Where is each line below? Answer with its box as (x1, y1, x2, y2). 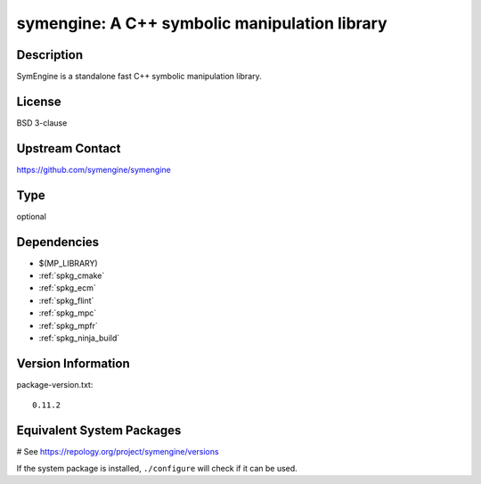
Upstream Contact (16, 141, 121, 156)
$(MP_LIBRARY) (38, 258, 98, 268)
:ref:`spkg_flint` (38, 295, 94, 306)
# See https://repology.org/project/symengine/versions (16, 447, 219, 457)
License (16, 94, 61, 109)
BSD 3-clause (16, 117, 68, 128)
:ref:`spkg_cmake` (38, 270, 105, 281)
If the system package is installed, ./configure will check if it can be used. (16, 463, 298, 473)
